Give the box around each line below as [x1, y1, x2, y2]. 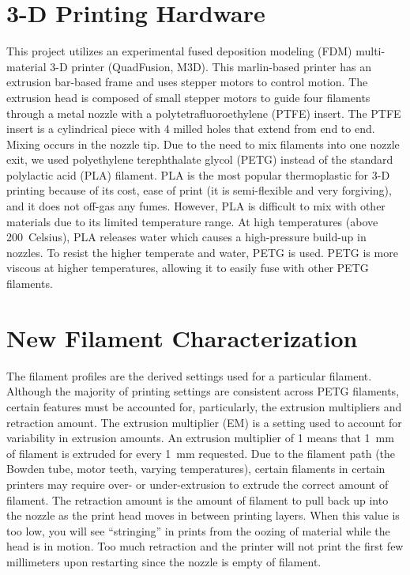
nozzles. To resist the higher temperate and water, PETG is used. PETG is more [6, 244, 398, 260]
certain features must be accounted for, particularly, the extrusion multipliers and [6, 398, 402, 414]
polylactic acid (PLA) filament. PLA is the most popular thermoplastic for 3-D [6, 166, 390, 183]
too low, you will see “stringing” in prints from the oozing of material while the [6, 522, 390, 539]
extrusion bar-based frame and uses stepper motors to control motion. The [6, 74, 368, 90]
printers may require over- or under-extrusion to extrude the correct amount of [6, 475, 389, 492]
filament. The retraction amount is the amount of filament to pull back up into [6, 491, 389, 508]
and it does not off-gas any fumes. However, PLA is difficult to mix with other [6, 198, 386, 214]
